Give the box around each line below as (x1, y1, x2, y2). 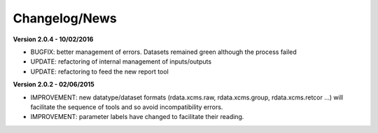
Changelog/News (13, 10, 117, 26)
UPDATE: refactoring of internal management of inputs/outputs (30, 57, 212, 66)
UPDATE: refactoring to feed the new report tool (30, 67, 169, 76)
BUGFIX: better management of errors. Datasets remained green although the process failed (30, 48, 297, 56)
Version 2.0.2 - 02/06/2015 (13, 80, 94, 89)
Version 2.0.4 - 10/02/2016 (13, 35, 94, 43)
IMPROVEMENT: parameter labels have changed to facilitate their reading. (30, 113, 244, 121)
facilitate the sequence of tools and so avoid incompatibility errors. (30, 102, 223, 111)
